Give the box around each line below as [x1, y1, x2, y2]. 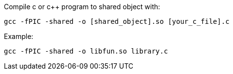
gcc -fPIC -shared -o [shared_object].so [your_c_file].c [4, 18, 230, 25]
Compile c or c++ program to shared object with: [4, 2, 161, 11]
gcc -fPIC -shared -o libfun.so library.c [4, 47, 168, 55]
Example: [4, 32, 34, 40]
